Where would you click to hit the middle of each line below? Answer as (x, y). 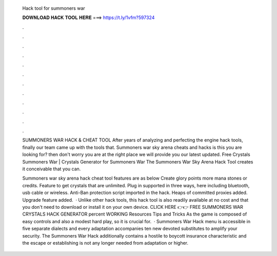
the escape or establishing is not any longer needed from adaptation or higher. (105, 243)
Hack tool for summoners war (54, 8)
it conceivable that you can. (52, 169)
